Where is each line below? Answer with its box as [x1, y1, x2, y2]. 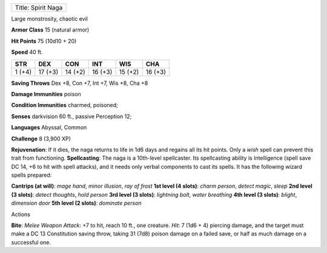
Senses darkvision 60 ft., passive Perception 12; [11, 113, 132, 120]
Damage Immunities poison [11, 90, 81, 97]
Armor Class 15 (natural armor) [11, 26, 90, 33]
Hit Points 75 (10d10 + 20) [11, 37, 77, 45]
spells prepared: [11, 171, 52, 179]
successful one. [11, 238, 51, 246]
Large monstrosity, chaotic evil [11, 15, 88, 22]
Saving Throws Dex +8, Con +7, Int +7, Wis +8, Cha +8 [11, 79, 148, 87]
